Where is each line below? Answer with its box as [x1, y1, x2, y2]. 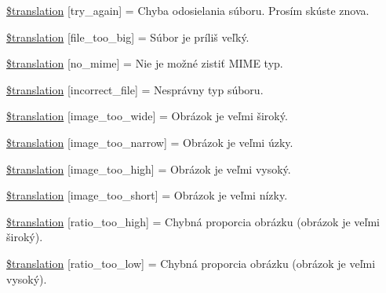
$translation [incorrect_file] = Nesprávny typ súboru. [6, 81, 264, 97]
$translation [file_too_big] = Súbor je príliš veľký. [6, 28, 249, 45]
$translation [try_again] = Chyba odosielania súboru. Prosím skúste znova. [6, 2, 370, 18]
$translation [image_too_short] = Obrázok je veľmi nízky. [6, 187, 288, 203]
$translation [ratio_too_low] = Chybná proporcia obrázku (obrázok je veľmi [6, 255, 376, 271]
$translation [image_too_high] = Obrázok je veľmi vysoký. [6, 160, 291, 177]
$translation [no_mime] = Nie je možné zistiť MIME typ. [6, 55, 283, 71]
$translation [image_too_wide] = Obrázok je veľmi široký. [6, 108, 288, 124]
